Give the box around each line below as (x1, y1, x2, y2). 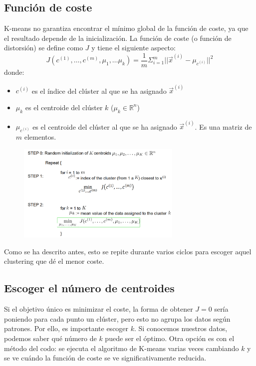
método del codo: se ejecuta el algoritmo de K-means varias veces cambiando (4, 343, 239, 353)
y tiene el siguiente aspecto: (91, 42, 176, 53)
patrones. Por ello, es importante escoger (4, 323, 129, 334)
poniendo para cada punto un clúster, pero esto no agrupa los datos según (4, 313, 231, 324)
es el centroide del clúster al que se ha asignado (32, 121, 177, 132)
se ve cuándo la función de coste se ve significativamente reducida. (4, 353, 207, 363)
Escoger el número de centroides (4, 280, 175, 296)
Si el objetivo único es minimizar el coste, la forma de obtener (4, 304, 193, 314)
